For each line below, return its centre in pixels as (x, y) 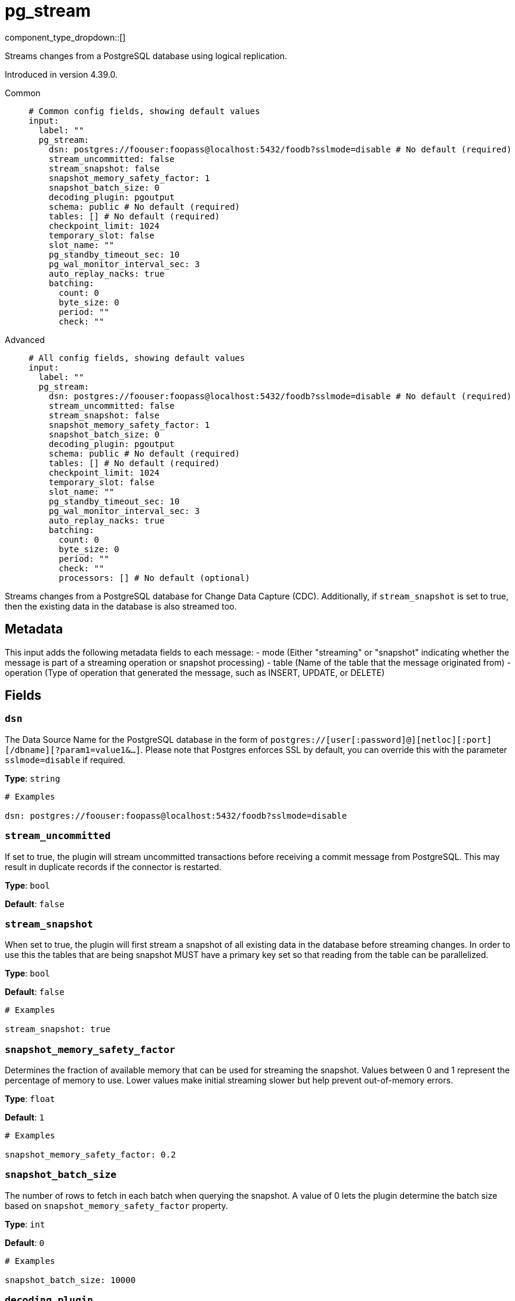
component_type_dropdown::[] (65, 37)
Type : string (33, 778)
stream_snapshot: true (58, 1029)
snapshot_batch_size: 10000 (70, 1280)
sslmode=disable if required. (65, 760)
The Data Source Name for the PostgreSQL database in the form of (137, 739)
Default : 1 (25, 1118)
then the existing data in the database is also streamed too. (121, 606)
